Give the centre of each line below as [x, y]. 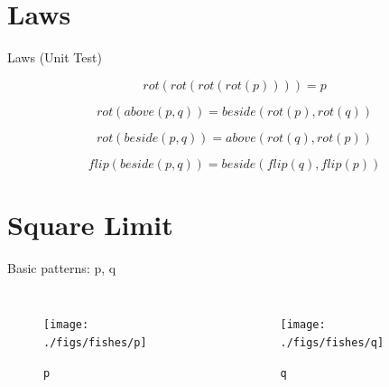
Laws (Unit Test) [55, 57]
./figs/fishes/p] [95, 343]
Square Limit [90, 224]
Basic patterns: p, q [62, 267]
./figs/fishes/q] [332, 343]
